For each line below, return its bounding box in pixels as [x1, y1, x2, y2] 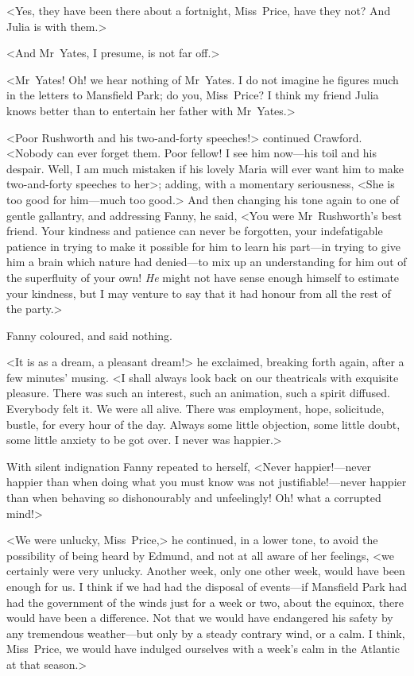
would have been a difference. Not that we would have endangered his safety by [6, 609, 393, 626]
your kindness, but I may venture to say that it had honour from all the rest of [6, 284, 391, 301]
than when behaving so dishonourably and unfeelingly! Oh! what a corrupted [6, 489, 381, 506]
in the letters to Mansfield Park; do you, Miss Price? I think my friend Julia [6, 87, 379, 103]
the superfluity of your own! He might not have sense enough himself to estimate [6, 268, 400, 285]
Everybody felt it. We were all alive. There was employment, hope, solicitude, [6, 400, 385, 417]
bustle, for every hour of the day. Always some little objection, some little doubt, [6, 415, 400, 432]
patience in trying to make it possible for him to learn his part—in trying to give [6, 238, 400, 254]
